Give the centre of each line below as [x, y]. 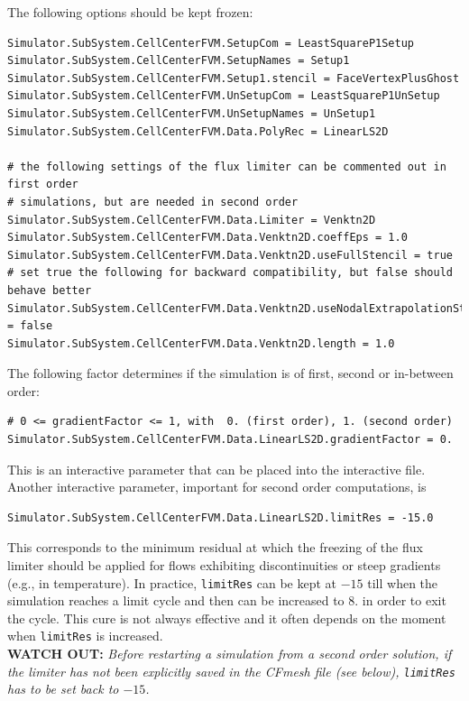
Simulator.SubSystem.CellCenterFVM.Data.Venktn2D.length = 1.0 [201, 343]
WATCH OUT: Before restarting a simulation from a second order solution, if [230, 654]
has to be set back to [63, 689]
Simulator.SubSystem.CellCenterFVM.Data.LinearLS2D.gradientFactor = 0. [230, 440]
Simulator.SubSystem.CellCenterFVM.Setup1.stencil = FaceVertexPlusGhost [234, 78]
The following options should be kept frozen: [130, 12]
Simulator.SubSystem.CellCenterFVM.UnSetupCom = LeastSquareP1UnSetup [224, 96]
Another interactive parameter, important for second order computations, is [217, 487]
